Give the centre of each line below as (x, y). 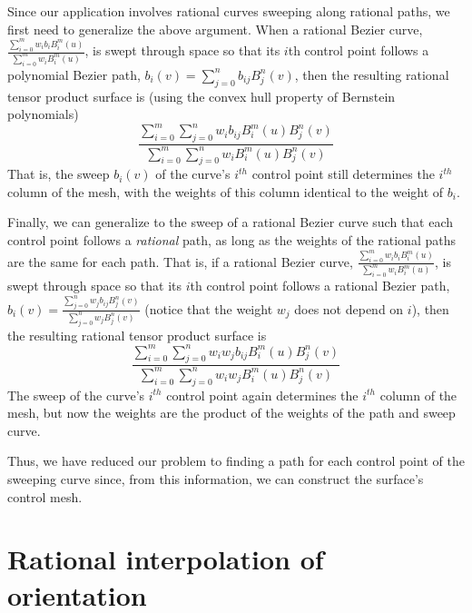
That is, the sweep (59, 174)
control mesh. (45, 496)
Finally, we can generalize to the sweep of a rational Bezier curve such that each (231, 222)
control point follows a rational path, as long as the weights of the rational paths (231, 240)
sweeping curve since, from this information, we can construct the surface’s (216, 479)
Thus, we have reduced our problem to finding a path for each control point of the (236, 461)
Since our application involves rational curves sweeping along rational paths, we (229, 11)
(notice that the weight (209, 308)
